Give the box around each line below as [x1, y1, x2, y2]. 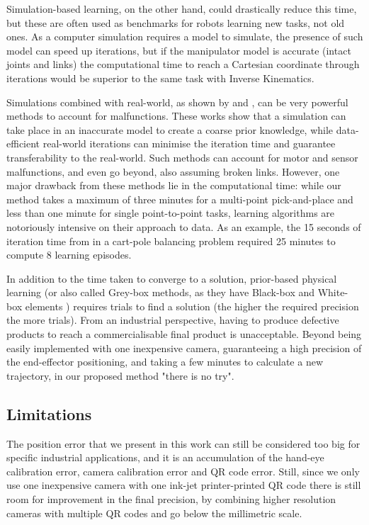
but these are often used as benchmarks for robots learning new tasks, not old [6, 15, 345, 30]
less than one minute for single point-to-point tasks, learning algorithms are [6, 205, 335, 220]
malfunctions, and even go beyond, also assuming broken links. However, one [6, 164, 340, 179]
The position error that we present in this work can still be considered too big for [6, 436, 361, 451]
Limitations [6, 402, 92, 424]
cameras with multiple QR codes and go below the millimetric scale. [6, 505, 302, 520]
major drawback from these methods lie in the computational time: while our [6, 178, 341, 193]
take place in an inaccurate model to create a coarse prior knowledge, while [6, 122, 334, 137]
